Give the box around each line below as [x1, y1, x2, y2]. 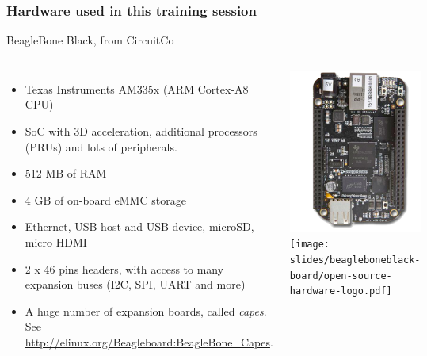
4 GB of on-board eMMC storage [25, 191, 186, 208]
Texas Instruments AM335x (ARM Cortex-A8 [25, 80, 249, 97]
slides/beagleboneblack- [289, 255, 421, 266]
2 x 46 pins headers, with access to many [25, 260, 224, 277]
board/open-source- [289, 270, 392, 281]
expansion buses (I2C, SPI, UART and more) [25, 276, 246, 293]
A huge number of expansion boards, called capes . [25, 302, 267, 319]
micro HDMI [25, 233, 87, 250]
